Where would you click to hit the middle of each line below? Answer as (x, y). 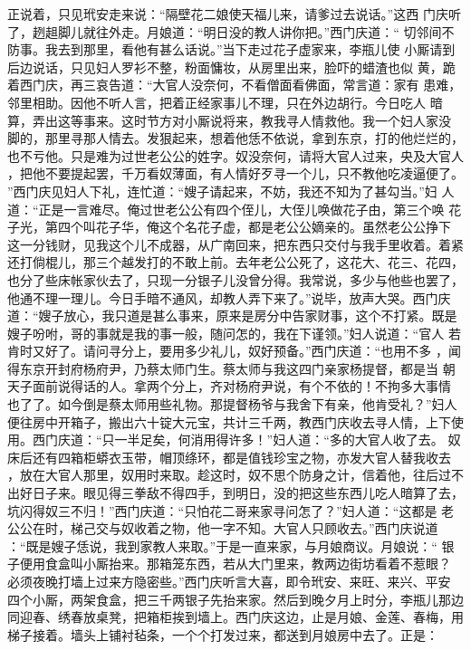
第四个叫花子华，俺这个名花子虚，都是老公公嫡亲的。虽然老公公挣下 (248, 227)
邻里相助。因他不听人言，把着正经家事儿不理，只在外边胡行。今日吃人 (216, 102)
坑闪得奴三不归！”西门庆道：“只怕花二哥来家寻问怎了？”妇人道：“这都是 (222, 510)
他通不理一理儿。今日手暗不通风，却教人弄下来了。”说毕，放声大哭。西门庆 (229, 297)
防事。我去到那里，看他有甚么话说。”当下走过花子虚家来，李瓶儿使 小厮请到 (231, 49)
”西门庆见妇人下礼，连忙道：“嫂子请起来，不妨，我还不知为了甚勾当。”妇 (222, 191)
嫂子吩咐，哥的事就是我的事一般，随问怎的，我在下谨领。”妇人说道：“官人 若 (234, 333)
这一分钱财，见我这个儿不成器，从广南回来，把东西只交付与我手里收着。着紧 (235, 244)
